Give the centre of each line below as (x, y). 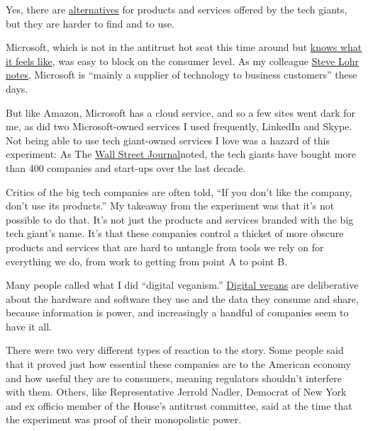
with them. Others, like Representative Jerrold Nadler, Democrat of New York (176, 392)
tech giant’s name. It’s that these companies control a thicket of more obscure (175, 233)
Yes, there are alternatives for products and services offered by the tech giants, (177, 9)
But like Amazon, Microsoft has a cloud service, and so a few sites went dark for (181, 112)
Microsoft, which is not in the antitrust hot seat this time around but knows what (184, 47)
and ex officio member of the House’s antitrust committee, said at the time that (179, 405)
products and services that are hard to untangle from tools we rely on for (165, 247)
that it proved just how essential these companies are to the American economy (178, 364)
